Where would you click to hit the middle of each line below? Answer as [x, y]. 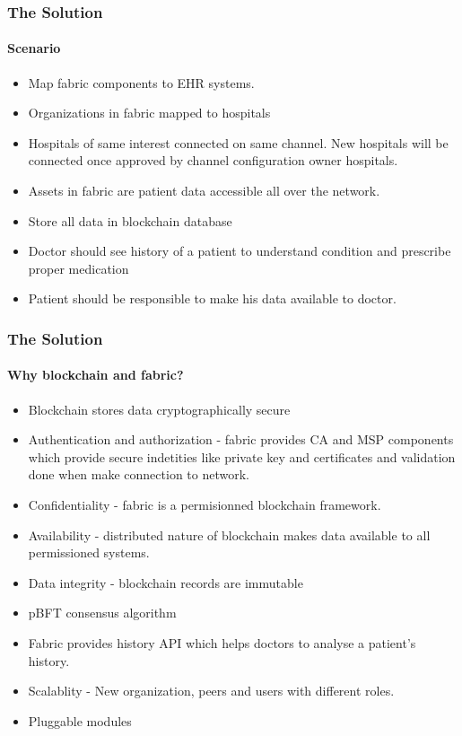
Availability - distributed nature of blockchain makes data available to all [229, 534]
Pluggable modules [80, 720]
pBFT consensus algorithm [102, 613]
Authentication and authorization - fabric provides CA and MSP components [241, 439]
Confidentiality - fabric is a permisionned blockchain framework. [205, 504]
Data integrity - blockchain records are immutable [166, 582]
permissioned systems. [89, 552]
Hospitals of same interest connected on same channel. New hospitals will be [238, 142]
